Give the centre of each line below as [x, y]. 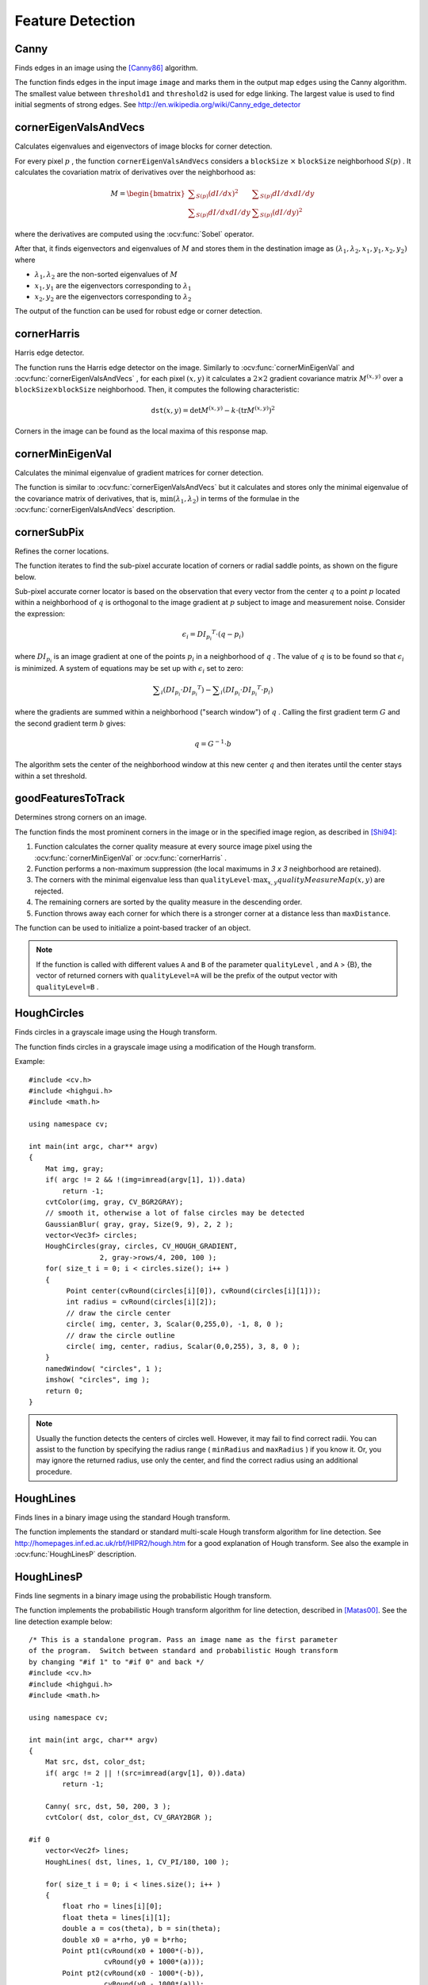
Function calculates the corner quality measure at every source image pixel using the [173, 846]
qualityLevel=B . [67, 987]
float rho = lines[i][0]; [112, 1906]
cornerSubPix [50, 532]
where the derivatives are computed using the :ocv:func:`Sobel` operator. [134, 233]
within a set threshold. [51, 776]
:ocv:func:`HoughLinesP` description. [75, 1554]
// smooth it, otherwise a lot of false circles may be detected [175, 1213]
